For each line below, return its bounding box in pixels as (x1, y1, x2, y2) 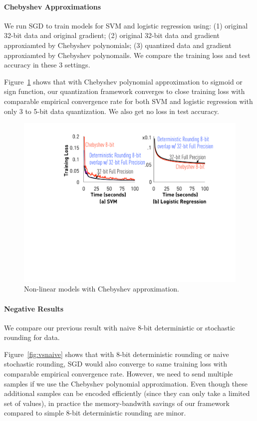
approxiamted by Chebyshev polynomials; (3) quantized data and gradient (4, 39, 232, 50)
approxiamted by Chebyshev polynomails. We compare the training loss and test (4, 49, 251, 60)
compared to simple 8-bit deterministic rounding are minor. (4, 407, 186, 418)
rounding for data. (4, 332, 60, 342)
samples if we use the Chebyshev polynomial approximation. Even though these (4, 378, 248, 388)
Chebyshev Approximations (4, 1, 101, 11)
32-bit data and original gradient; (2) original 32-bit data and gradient (4, 30, 220, 40)
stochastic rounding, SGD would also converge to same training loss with (4, 358, 227, 369)
